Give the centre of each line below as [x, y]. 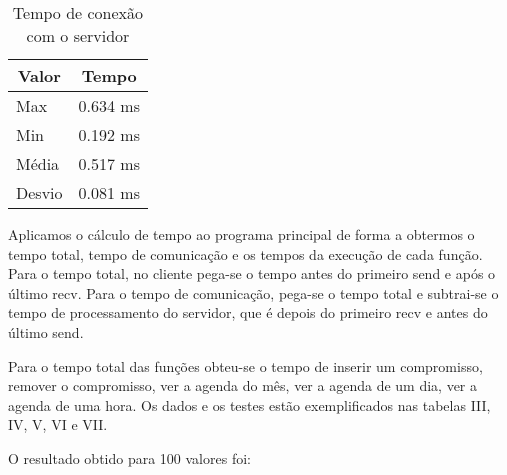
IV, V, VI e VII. [58, 424]
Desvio [39, 192]
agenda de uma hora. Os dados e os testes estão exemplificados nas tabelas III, [249, 404]
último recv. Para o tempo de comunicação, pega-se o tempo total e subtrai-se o [253, 292]
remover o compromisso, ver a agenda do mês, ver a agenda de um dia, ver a [242, 385]
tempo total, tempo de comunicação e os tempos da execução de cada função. [245, 253]
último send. [46, 331]
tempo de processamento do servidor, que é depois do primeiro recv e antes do [248, 312]
